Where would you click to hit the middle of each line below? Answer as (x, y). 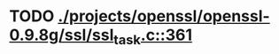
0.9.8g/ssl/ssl (62, 35)
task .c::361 (153, 36)
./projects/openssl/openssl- (163, 16)
